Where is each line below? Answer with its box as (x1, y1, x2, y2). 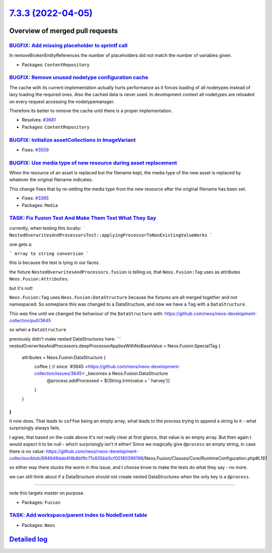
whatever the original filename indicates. (9, 177, 93, 183)
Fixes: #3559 (22, 147, 49, 153)
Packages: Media (22, 202, 58, 208)
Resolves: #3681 (22, 117, 56, 123)
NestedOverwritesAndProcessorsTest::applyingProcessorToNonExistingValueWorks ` (9, 232, 213, 238)
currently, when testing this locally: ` (9, 225, 85, 231)
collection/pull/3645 (9, 318, 51, 324)
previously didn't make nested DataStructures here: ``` (9, 336, 121, 342)
